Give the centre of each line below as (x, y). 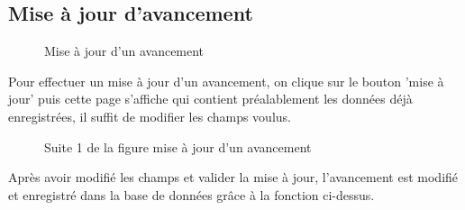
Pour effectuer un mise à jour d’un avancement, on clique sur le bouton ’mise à (226, 81)
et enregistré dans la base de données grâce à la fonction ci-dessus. (191, 194)
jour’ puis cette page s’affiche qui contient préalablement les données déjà (210, 99)
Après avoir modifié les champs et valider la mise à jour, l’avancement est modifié (233, 177)
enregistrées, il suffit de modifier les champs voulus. (150, 116)
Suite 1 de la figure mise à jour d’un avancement (178, 146)
